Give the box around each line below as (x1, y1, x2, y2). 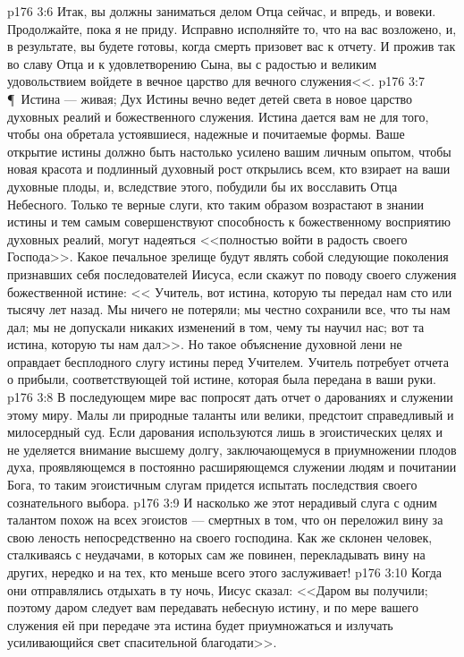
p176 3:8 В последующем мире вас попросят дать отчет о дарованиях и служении (7, 388, 453, 406)
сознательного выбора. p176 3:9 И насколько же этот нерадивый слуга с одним (7, 492, 437, 511)
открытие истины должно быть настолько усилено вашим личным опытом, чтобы (7, 141, 451, 160)
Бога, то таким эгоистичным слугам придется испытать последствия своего (7, 475, 418, 494)
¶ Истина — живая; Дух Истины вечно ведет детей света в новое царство (7, 89, 413, 107)
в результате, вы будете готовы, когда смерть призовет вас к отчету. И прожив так (7, 37, 456, 55)
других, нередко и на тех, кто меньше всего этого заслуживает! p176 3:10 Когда (7, 563, 443, 581)
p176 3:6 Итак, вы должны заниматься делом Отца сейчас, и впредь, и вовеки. (7, 2, 436, 20)
